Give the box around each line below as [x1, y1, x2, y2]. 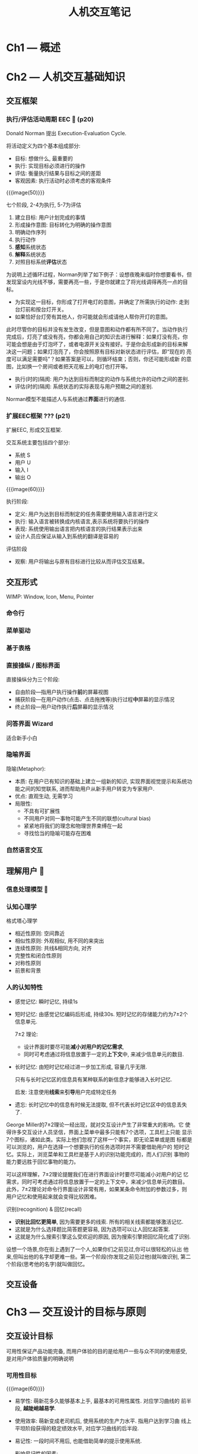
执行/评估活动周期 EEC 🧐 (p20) [6, 115, 94, 123]
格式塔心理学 [6, 917, 37, 924]
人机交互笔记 [68, 5, 131, 19]
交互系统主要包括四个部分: [6, 439, 71, 446]
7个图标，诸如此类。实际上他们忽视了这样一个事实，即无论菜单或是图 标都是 [6, 1135, 193, 1143]
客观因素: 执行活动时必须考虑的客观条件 [14, 177, 111, 184]
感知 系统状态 [14, 244, 46, 251]
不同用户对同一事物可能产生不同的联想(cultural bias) [23, 815, 151, 822]
